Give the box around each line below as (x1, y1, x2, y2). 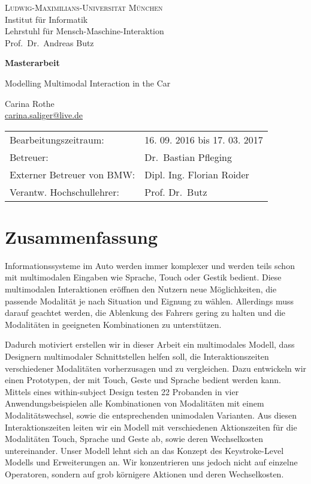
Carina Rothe (5, 97, 55, 109)
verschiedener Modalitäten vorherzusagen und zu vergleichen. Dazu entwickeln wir (5, 361, 307, 374)
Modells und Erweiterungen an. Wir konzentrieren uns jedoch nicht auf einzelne (5, 456, 298, 468)
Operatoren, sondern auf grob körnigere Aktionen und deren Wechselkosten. (5, 467, 284, 480)
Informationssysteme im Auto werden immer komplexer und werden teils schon (5, 259, 295, 271)
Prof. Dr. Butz (144, 184, 207, 199)
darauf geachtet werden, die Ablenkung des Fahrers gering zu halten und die (5, 306, 286, 319)
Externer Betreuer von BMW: (10, 167, 135, 181)
